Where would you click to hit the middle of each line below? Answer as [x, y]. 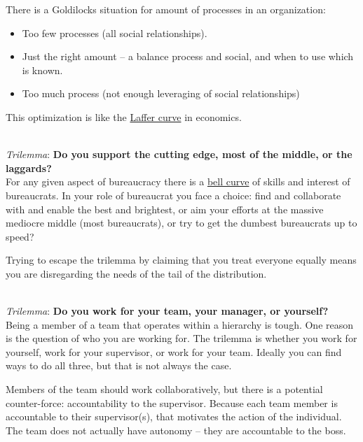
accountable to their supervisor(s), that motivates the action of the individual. [174, 416]
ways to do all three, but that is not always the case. [119, 365]
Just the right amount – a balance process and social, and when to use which [188, 56]
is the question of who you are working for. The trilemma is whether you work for [181, 338]
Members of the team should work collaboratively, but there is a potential [164, 389]
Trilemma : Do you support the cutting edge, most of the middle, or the [179, 154]
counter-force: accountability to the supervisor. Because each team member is [172, 402]
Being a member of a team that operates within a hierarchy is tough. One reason [180, 324]
